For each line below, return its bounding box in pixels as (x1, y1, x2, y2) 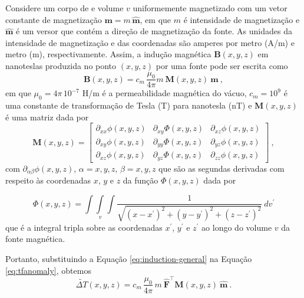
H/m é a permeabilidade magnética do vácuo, (82, 87, 247, 99)
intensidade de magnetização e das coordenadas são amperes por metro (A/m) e (5, 36, 295, 48)
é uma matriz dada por (5, 110, 89, 123)
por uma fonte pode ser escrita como (156, 59, 288, 71)
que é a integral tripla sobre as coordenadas (5, 221, 163, 233)
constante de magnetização (5, 13, 102, 25)
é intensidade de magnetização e (183, 13, 300, 25)
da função (123, 174, 158, 186)
